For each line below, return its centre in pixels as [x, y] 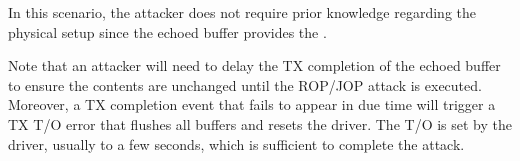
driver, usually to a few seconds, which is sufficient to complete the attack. [236, 143]
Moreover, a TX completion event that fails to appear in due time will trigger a [252, 104]
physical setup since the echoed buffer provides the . [167, 31]
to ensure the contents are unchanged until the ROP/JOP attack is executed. [245, 84]
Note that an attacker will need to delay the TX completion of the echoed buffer [254, 65]
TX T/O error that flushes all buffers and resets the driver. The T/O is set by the [260, 123]
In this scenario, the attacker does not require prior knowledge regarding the [242, 12]
